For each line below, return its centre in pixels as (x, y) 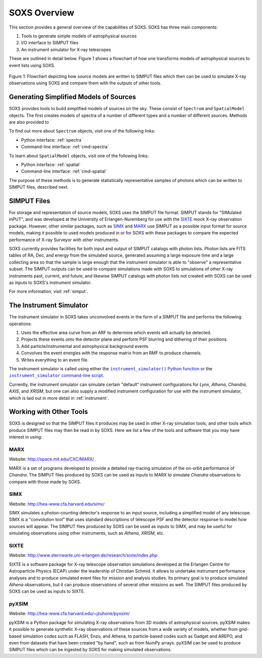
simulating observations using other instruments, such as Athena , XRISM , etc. (87, 533)
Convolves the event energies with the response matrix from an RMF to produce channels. (111, 353)
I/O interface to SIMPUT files (50, 43)
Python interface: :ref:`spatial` (51, 164)
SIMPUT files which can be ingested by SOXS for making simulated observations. (90, 650)
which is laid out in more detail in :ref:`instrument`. (59, 398)
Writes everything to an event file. (55, 360)
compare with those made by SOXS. (45, 482)
